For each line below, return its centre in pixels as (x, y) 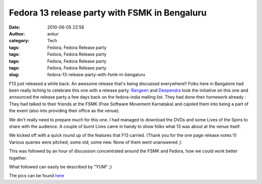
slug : (14, 75)
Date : (15, 27)
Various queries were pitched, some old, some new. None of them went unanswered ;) (95, 142)
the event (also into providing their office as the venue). (64, 111)
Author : (17, 33)
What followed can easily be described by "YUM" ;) (60, 167)
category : (19, 41)
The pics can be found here (37, 176)
